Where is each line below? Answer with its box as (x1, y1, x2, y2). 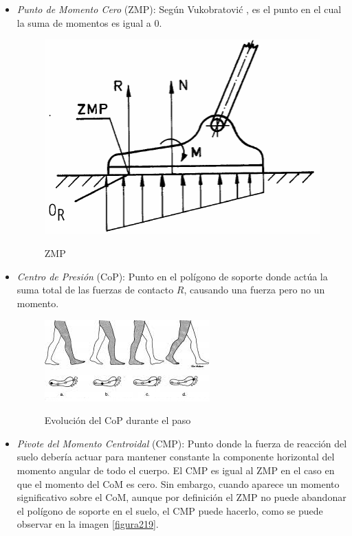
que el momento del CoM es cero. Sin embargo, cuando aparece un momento (16, 476, 340, 491)
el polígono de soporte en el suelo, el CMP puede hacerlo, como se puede (16, 503, 323, 517)
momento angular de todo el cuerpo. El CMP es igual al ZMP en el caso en (16, 462, 335, 477)
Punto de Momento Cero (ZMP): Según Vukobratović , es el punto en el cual (16, 2, 342, 16)
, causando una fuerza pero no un (184, 282, 325, 297)
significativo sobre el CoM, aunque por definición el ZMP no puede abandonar (16, 490, 346, 504)
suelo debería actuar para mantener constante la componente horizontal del (16, 449, 335, 464)
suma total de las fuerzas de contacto (16, 282, 174, 297)
